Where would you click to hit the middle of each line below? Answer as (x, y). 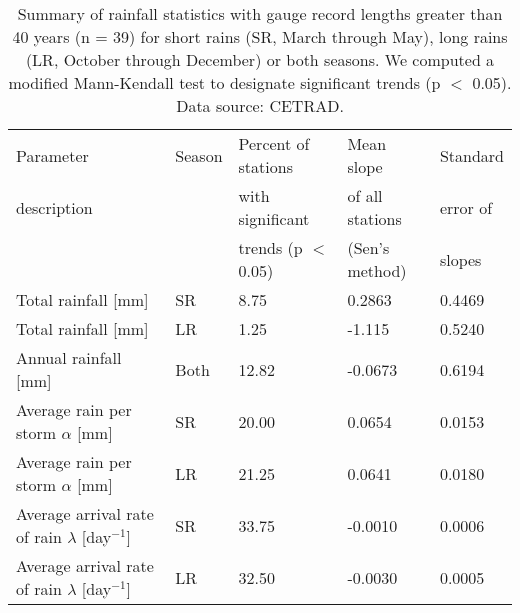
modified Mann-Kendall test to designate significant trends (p (224, 82)
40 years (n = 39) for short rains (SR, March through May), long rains (260, 36)
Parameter (52, 155)
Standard (471, 155)
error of (466, 207)
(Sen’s (368, 247)
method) (377, 270)
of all (365, 195)
